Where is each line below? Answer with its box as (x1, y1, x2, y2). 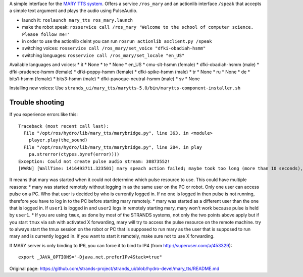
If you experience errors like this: (9, 112, 78, 118)
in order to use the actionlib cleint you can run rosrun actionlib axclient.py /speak (22, 38, 212, 44)
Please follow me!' (22, 31, 70, 37)
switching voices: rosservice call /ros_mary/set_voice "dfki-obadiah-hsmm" (22, 45, 206, 51)
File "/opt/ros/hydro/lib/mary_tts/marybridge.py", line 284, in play (23, 144, 202, 150)
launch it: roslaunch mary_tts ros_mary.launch (22, 17, 133, 23)
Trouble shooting (9, 98, 65, 107)
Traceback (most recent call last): (18, 123, 109, 129)
